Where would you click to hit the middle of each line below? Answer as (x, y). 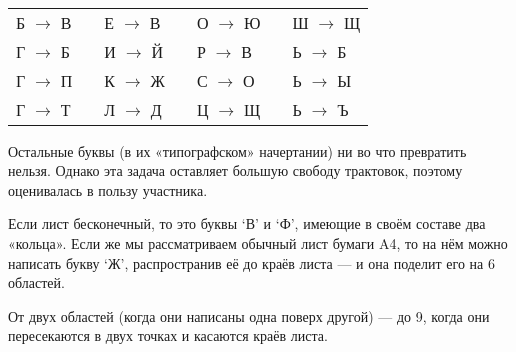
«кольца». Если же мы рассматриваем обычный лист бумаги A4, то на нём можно (258, 242)
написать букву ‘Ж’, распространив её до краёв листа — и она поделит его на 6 (251, 262)
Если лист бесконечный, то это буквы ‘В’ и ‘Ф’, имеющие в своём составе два (247, 223)
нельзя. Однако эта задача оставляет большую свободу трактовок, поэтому (235, 170)
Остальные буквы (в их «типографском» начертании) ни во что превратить (237, 150)
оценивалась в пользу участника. (108, 189)
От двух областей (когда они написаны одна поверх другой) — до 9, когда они (249, 315)
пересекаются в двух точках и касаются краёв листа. (168, 335)
